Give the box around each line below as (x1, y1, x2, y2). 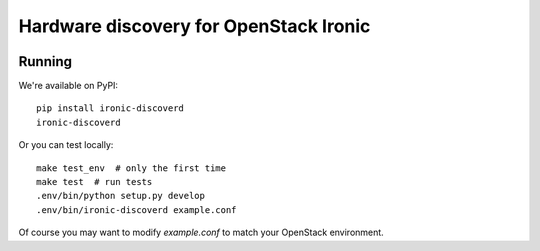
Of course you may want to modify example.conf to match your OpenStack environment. (18, 226, 384, 239)
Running (18, 53, 73, 70)
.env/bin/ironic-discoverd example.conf (36, 204, 237, 215)
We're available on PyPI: (18, 80, 119, 92)
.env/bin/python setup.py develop (36, 190, 205, 202)
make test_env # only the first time (36, 162, 227, 174)
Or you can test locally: (18, 139, 114, 151)
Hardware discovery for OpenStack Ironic (18, 15, 371, 37)
